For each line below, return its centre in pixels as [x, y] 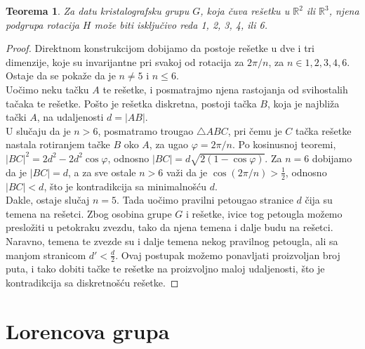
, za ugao [169, 144]
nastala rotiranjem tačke [58, 144]
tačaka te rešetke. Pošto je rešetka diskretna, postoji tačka [131, 103]
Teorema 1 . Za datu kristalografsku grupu [98, 11]
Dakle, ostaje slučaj [48, 200]
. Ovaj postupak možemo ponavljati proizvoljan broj [228, 255]
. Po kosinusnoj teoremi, [284, 144]
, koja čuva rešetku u [245, 11]
